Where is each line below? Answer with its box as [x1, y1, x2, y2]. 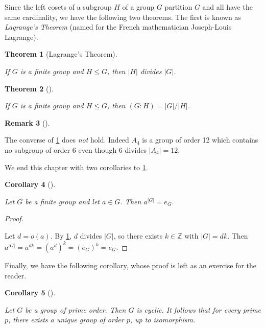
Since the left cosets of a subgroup [5, 2, 112, 12]
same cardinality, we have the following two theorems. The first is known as [5, 11, 241, 22]
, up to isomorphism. [130, 314, 196, 325]
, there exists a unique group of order [8, 314, 124, 325]
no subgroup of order [5, 144, 70, 155]
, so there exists [113, 230, 163, 241]
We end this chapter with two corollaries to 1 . [5, 161, 148, 172]
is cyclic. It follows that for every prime [136, 304, 261, 315]
